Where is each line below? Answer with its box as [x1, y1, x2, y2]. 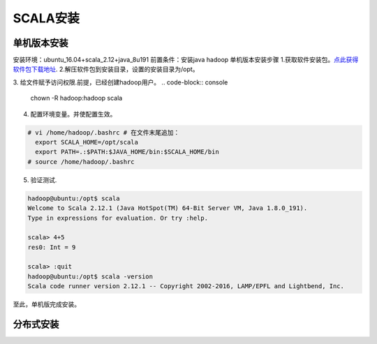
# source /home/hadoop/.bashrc [27, 158, 135, 165]
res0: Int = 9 [27, 243, 76, 251]
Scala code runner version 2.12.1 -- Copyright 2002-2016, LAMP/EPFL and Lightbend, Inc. [27, 283, 345, 290]
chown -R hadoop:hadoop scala [30, 94, 123, 103]
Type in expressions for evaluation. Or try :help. [27, 214, 209, 222]
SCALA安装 [13, 10, 80, 26]
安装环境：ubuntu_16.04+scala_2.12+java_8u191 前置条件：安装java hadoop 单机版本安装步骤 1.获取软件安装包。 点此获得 [13, 56, 359, 64]
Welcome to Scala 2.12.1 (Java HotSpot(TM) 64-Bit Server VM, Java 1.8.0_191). [27, 204, 308, 212]
